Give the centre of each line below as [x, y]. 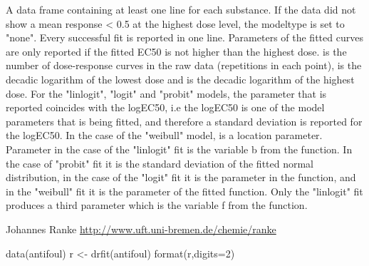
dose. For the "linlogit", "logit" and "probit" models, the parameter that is [166, 93]
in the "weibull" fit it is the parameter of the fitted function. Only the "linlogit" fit [184, 191]
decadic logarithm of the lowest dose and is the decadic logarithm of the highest [180, 79]
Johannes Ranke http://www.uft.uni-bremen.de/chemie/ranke [141, 229]
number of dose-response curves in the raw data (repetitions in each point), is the [184, 65]
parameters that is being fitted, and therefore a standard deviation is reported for [184, 121]
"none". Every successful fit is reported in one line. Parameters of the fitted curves [184, 37]
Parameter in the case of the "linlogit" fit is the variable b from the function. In [179, 149]
